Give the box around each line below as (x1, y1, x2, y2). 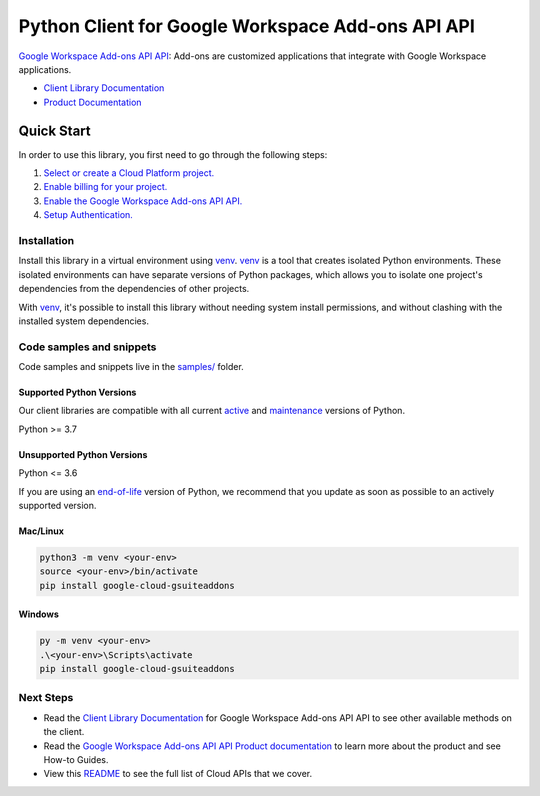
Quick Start (18, 122, 91, 139)
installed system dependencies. (18, 315, 150, 327)
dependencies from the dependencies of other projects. (18, 283, 250, 295)
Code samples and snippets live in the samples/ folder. (18, 361, 244, 373)
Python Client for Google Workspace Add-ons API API (18, 15, 475, 37)
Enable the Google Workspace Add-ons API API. (43, 195, 243, 207)
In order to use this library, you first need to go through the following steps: (18, 148, 328, 160)
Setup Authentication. (43, 209, 134, 221)
